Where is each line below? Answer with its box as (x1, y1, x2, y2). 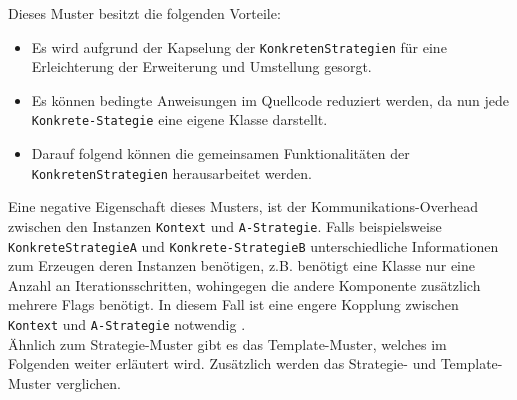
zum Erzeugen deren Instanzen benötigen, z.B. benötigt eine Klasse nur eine (8, 255, 475, 276)
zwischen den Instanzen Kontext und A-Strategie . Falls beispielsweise (8, 215, 442, 236)
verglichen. (55, 372, 121, 393)
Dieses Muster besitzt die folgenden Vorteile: (8, 3, 281, 23)
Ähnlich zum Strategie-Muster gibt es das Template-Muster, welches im (8, 333, 447, 354)
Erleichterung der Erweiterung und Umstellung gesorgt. (31, 56, 372, 77)
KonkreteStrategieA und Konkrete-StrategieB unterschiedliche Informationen (8, 235, 499, 256)
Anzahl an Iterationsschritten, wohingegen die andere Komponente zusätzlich (8, 274, 481, 295)
